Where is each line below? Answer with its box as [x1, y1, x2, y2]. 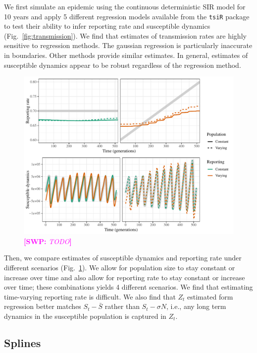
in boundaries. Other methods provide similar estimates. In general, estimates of [4, 50, 248, 60]
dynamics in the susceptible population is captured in [4, 310, 166, 321]
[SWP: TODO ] [24, 236, 72, 246]
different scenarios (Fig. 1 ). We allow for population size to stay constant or [4, 262, 235, 272]
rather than [104, 301, 140, 311]
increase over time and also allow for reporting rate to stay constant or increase [4, 272, 245, 282]
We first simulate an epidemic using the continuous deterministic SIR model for [4, 1, 246, 11]
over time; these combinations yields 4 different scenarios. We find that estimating [4, 282, 253, 292]
